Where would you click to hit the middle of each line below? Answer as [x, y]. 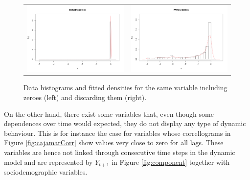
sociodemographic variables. [46, 171]
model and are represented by [48, 162]
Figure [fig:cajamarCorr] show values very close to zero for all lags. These [114, 142]
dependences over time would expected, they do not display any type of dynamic [125, 123]
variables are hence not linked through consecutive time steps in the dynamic [120, 152]
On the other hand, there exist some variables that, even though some [109, 114]
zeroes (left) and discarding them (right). [85, 97]
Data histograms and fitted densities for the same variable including [125, 88]
